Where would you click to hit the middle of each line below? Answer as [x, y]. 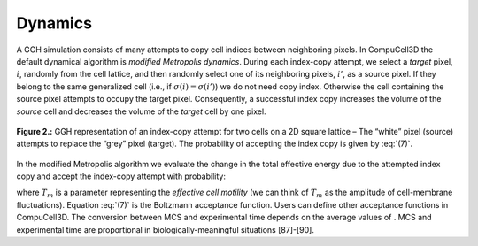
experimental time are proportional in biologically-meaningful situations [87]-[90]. [165, 229]
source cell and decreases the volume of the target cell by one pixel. [141, 111]
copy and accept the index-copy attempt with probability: [121, 176]
